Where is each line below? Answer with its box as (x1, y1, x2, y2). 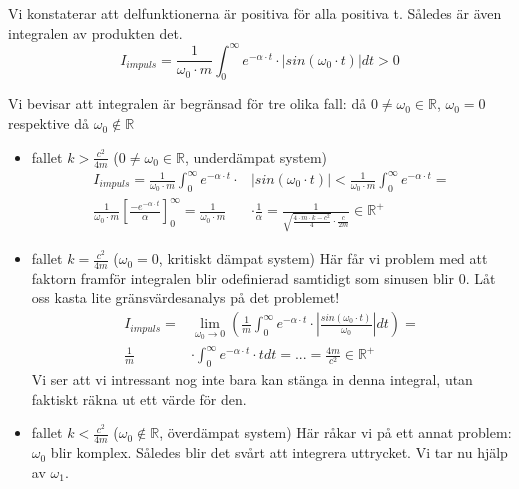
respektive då (8, 113, 90, 134)
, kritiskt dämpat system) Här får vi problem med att (158, 248, 488, 269)
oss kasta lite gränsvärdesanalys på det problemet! (31, 287, 340, 308)
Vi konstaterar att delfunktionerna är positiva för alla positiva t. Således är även (8, 3, 502, 23)
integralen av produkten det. (8, 22, 183, 43)
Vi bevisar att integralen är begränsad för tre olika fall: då (8, 93, 367, 114)
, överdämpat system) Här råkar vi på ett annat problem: (159, 422, 512, 443)
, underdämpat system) (184, 146, 328, 167)
